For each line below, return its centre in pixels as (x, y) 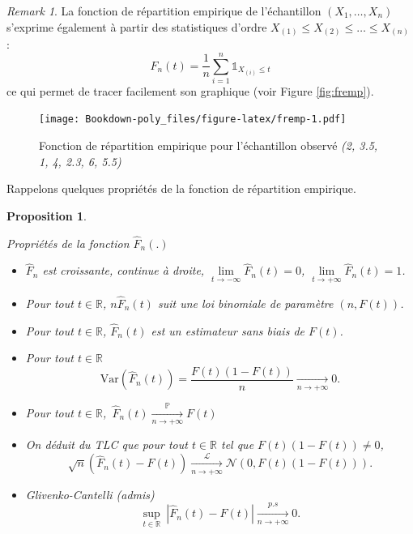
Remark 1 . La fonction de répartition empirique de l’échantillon (164, 11)
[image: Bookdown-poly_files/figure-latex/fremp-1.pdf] (193, 120)
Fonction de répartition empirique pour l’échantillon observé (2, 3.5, (209, 145)
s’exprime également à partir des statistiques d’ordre (137, 26)
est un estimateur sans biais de (228, 330)
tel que (237, 444)
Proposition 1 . (47, 215)
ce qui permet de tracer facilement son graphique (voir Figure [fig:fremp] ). (190, 90)
